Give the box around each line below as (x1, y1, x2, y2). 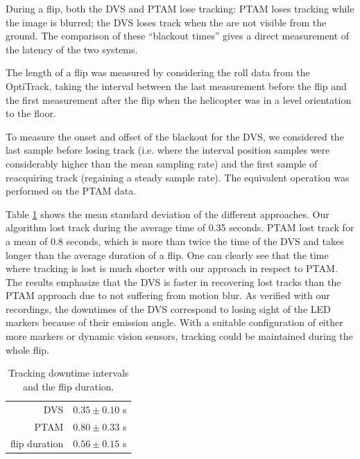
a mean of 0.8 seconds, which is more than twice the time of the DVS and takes (6, 233, 344, 248)
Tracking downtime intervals (8, 366, 129, 380)
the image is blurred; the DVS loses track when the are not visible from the (6, 15, 327, 29)
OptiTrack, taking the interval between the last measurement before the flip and (6, 78, 347, 93)
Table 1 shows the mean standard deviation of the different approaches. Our (6, 206, 329, 221)
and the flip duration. (22, 379, 114, 393)
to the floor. (6, 106, 56, 120)
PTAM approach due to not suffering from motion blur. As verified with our (6, 288, 330, 303)
